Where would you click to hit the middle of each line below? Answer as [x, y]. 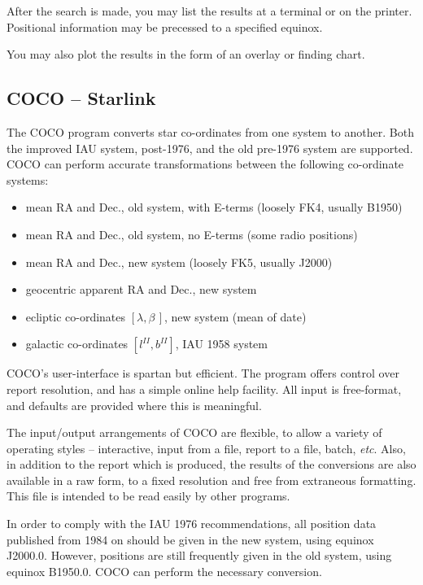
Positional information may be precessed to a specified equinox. [165, 26]
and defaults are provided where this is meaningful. [134, 405]
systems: [28, 179]
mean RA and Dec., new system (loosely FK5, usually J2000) [179, 262]
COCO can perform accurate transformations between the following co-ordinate [205, 164]
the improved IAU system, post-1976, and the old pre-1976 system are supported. [210, 148]
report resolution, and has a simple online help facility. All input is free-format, [204, 389]
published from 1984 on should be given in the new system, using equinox [190, 539]
